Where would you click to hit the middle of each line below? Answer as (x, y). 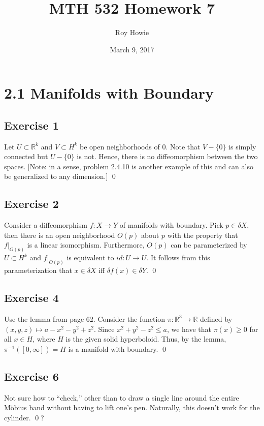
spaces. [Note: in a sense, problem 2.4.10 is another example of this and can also (129, 166)
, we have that (189, 329)
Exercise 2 (31, 204)
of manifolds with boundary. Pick (171, 225)
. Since (104, 329)
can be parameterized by (209, 245)
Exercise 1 (31, 125)
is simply (242, 146)
